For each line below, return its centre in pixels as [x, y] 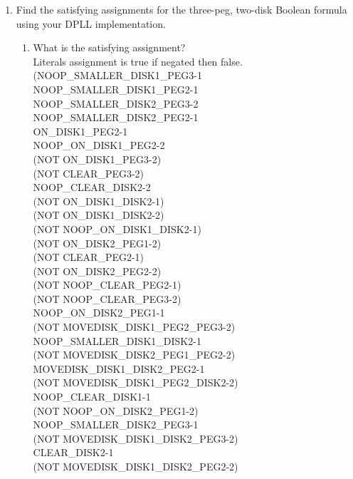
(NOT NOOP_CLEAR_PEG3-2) [107, 298]
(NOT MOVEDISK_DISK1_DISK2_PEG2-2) [136, 466]
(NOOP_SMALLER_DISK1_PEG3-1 [117, 75]
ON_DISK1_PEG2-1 [80, 131]
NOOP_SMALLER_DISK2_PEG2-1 [116, 117]
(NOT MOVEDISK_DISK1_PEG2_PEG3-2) [134, 327]
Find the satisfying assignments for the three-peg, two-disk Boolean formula [181, 9]
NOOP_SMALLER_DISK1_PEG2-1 [116, 89]
